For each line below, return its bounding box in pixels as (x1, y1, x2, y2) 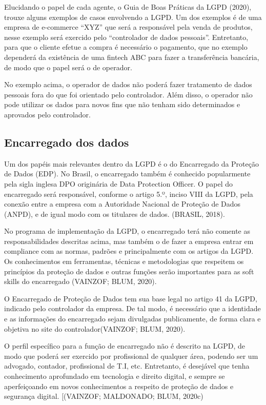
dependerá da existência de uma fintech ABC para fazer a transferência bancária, (4, 51, 259, 62)
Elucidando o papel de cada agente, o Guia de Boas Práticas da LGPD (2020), (4, 2, 252, 12)
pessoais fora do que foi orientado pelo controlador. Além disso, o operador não (4, 89, 253, 99)
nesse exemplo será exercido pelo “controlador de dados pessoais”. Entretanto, (4, 31, 249, 42)
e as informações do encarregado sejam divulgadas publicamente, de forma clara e (4, 313, 261, 324)
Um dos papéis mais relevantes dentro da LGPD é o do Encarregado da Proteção (4, 158, 259, 169)
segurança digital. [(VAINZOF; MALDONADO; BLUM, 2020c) (4, 391, 203, 401)
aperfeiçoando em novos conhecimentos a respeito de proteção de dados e (4, 380, 234, 391)
